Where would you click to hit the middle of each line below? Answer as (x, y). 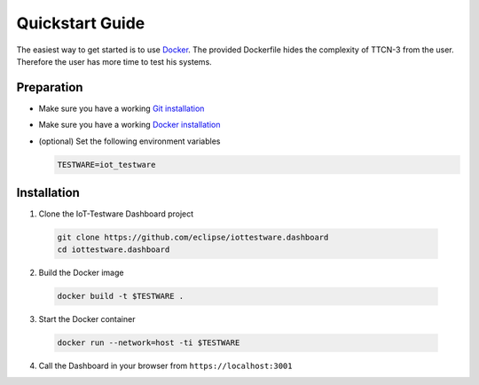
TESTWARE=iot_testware (106, 165)
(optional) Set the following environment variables (130, 141)
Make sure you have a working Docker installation (130, 125)
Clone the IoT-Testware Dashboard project (116, 214)
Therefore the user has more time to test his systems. (114, 61)
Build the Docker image (81, 273)
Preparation (50, 87)
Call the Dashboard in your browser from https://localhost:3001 (165, 366)
